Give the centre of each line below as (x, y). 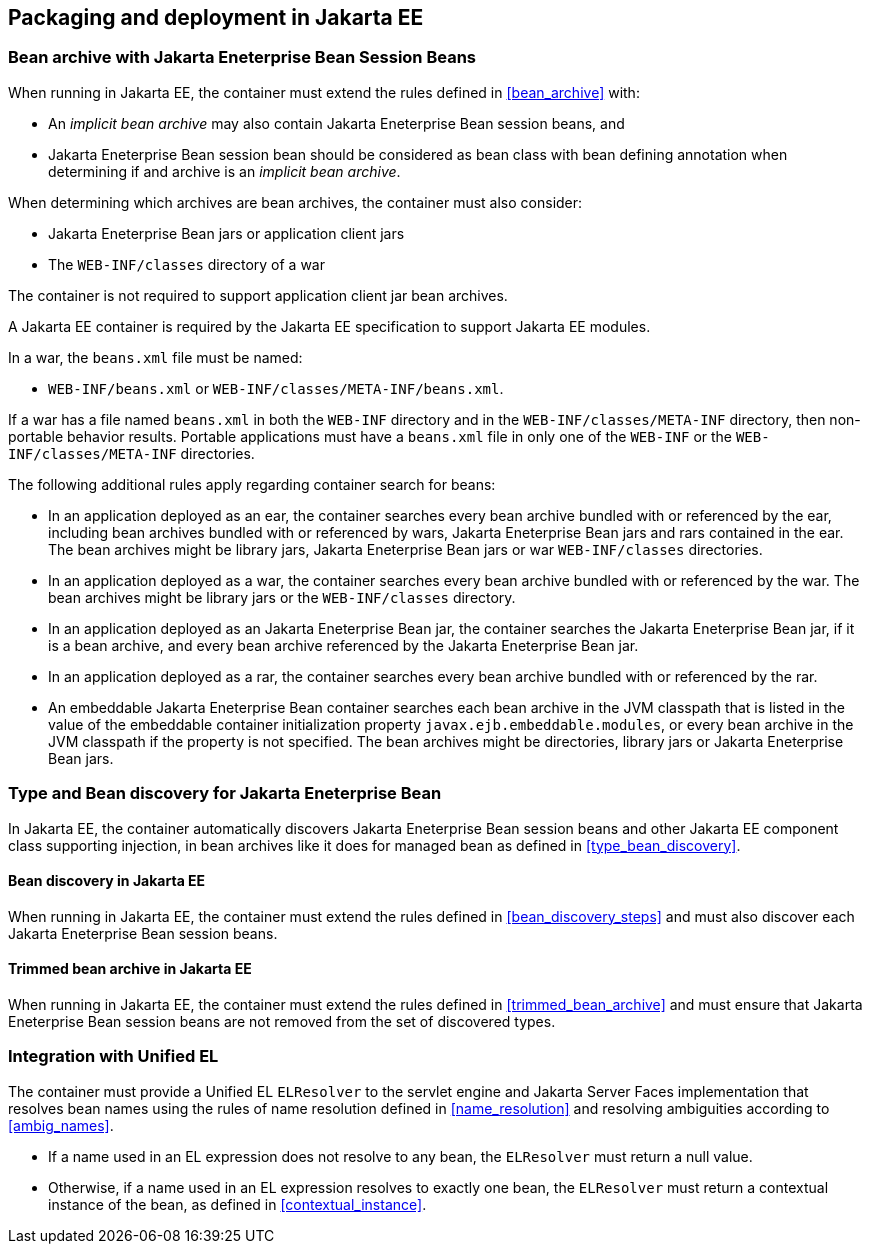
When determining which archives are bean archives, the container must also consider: (295, 202)
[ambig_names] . (61, 1125)
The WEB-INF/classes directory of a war (186, 264)
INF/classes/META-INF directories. (131, 453)
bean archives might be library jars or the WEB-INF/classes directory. (282, 597)
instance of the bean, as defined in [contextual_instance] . (237, 1204)
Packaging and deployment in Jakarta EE (216, 17)
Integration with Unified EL (113, 1056)
